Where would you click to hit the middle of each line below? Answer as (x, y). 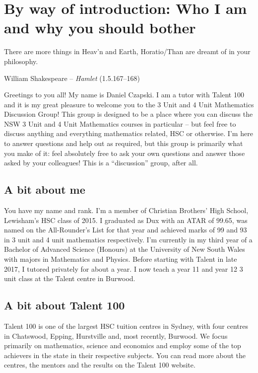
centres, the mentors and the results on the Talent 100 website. (100, 365)
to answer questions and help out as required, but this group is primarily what (124, 143)
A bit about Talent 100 (64, 305)
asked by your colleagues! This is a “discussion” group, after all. (101, 163)
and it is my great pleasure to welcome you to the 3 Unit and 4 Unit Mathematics (129, 104)
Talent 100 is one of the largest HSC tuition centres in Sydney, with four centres (126, 326)
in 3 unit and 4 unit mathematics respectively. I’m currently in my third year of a (128, 239)
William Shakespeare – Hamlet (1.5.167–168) (72, 78)
